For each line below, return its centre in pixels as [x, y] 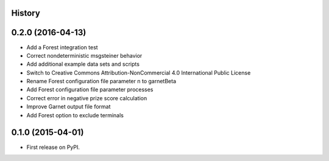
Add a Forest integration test [62, 47]
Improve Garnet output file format [69, 107]
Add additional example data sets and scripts [83, 64]
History [26, 13]
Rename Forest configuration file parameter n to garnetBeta [101, 81]
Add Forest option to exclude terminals [75, 115]
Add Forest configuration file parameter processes [90, 90]
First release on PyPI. [53, 147]
